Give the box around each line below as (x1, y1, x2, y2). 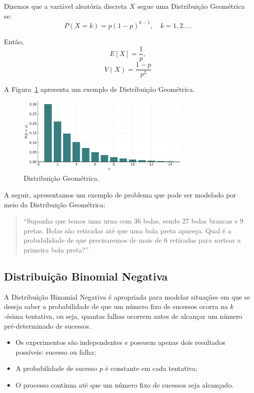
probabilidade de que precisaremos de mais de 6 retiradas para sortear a (23, 235, 241, 245)
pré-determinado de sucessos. (4, 320, 91, 331)
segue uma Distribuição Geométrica (137, 1, 245, 11)
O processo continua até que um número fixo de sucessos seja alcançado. (15, 379, 234, 390)
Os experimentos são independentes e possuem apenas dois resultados (15, 337, 225, 347)
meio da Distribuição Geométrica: (4, 199, 106, 209)
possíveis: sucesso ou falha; (15, 346, 96, 357)
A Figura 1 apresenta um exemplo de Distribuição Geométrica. (4, 84, 195, 94)
